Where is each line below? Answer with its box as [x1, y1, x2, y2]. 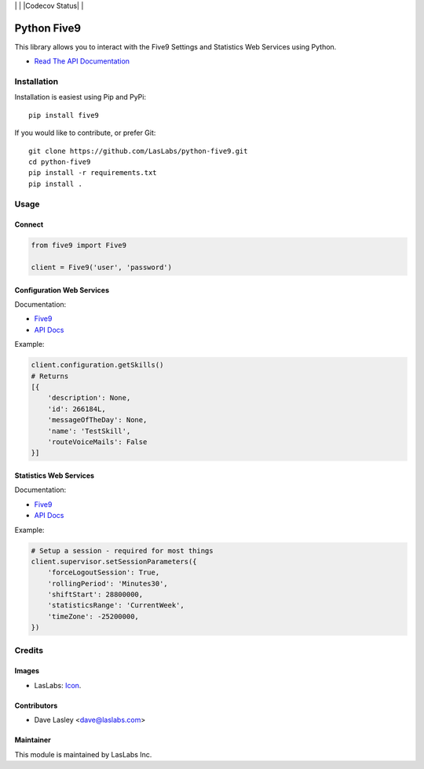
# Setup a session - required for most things [31, 546, 214, 555]
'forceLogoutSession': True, [47, 568, 160, 577]
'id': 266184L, [47, 404, 106, 414]
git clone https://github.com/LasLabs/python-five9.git [28, 146, 248, 155]
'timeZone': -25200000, [47, 612, 139, 621]
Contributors [14, 701, 58, 710]
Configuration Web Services [14, 285, 110, 294]
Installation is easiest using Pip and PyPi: [14, 93, 147, 102]
